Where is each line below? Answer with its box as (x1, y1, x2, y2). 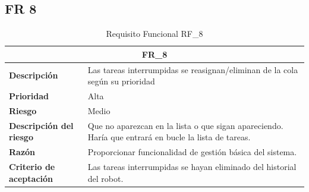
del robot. (87, 172, 124, 184)
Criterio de (9, 160, 55, 173)
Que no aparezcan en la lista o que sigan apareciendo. (87, 119, 283, 131)
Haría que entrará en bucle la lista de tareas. (87, 131, 251, 143)
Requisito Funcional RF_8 (106, 27, 203, 40)
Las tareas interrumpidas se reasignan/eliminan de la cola (87, 63, 298, 75)
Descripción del (9, 119, 74, 131)
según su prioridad (87, 75, 155, 87)
